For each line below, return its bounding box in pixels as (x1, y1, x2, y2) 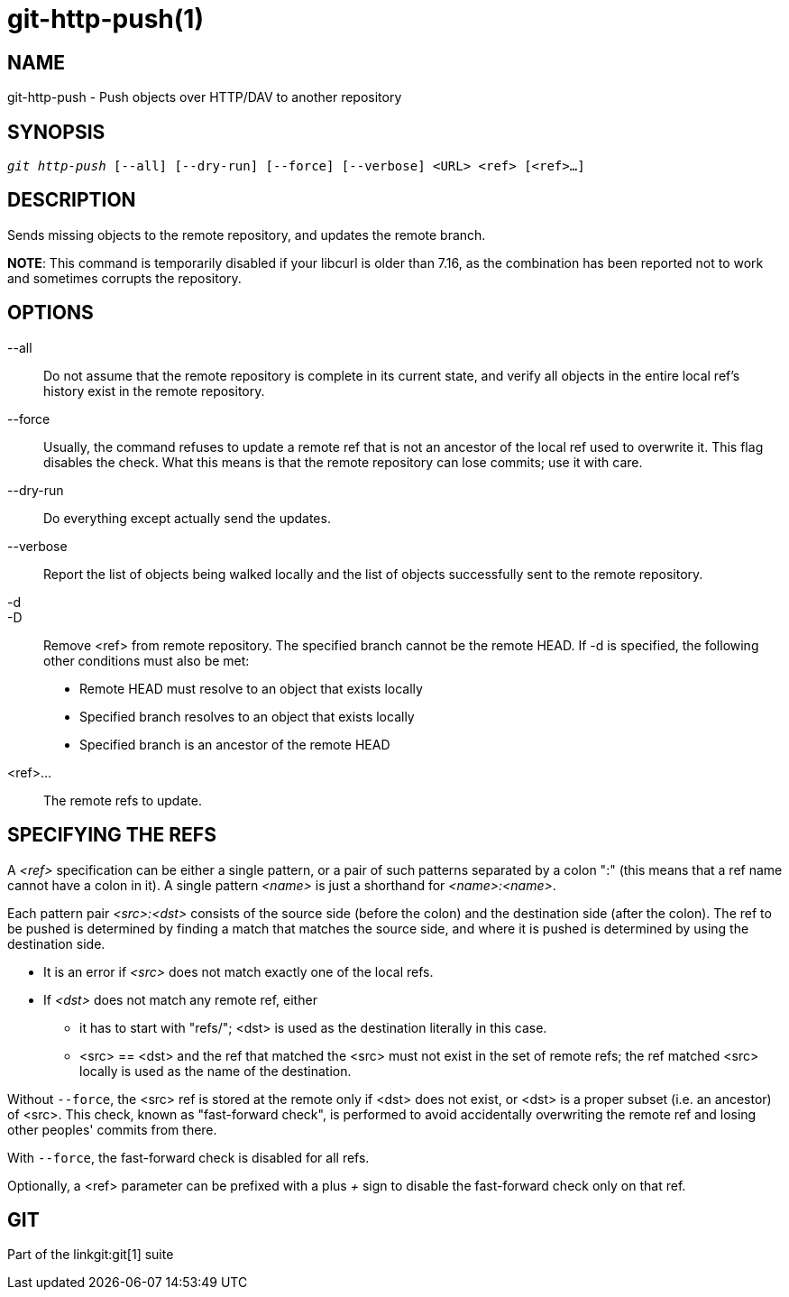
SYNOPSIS (7, 120, 106, 143)
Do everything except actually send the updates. (43, 510, 331, 526)
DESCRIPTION (7, 189, 136, 212)
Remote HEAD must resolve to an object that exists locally (79, 680, 423, 696)
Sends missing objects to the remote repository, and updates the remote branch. (7, 226, 486, 243)
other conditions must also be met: (43, 652, 250, 668)
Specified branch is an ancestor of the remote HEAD (79, 736, 390, 752)
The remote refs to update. (43, 792, 202, 808)
